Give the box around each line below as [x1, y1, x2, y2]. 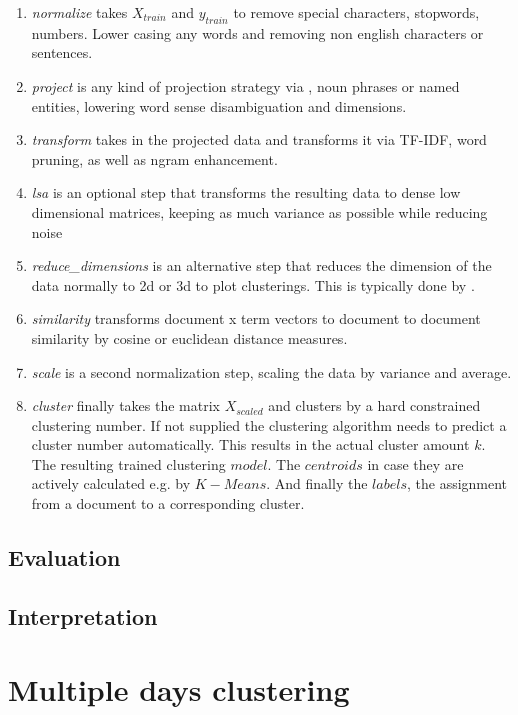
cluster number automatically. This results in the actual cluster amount [31, 434, 470, 455]
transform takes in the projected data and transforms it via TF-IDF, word [31, 129, 487, 150]
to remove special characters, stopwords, [233, 2, 480, 22]
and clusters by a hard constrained [268, 395, 481, 416]
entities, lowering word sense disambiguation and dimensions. [31, 95, 407, 116]
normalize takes [31, 2, 128, 22]
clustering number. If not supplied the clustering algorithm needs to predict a [31, 414, 507, 435]
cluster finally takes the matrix [31, 395, 220, 416]
